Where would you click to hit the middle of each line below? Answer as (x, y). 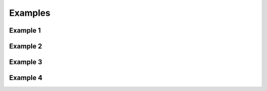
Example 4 (26, 78)
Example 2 (25, 46)
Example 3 (26, 62)
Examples (30, 13)
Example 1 (25, 30)
